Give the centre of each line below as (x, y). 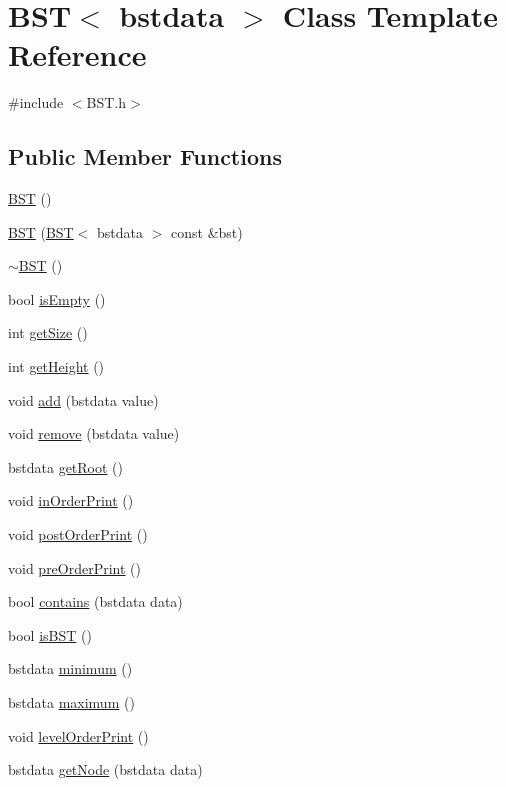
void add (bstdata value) (83, 399)
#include (36, 102)
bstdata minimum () (70, 668)
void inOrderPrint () (71, 500)
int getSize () (48, 332)
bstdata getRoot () (66, 466)
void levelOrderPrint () (78, 735)
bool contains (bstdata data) (95, 601)
